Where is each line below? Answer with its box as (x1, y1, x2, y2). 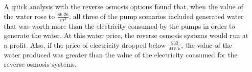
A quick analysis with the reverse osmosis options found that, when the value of (4, 1, 244, 11)
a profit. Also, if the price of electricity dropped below (4, 39, 166, 50)
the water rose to (4, 11, 55, 21)
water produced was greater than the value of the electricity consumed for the (4, 49, 238, 59)
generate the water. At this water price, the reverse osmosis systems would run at (4, 30, 249, 40)
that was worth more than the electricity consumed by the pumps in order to (4, 20, 235, 31)
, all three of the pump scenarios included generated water (69, 11, 244, 21)
